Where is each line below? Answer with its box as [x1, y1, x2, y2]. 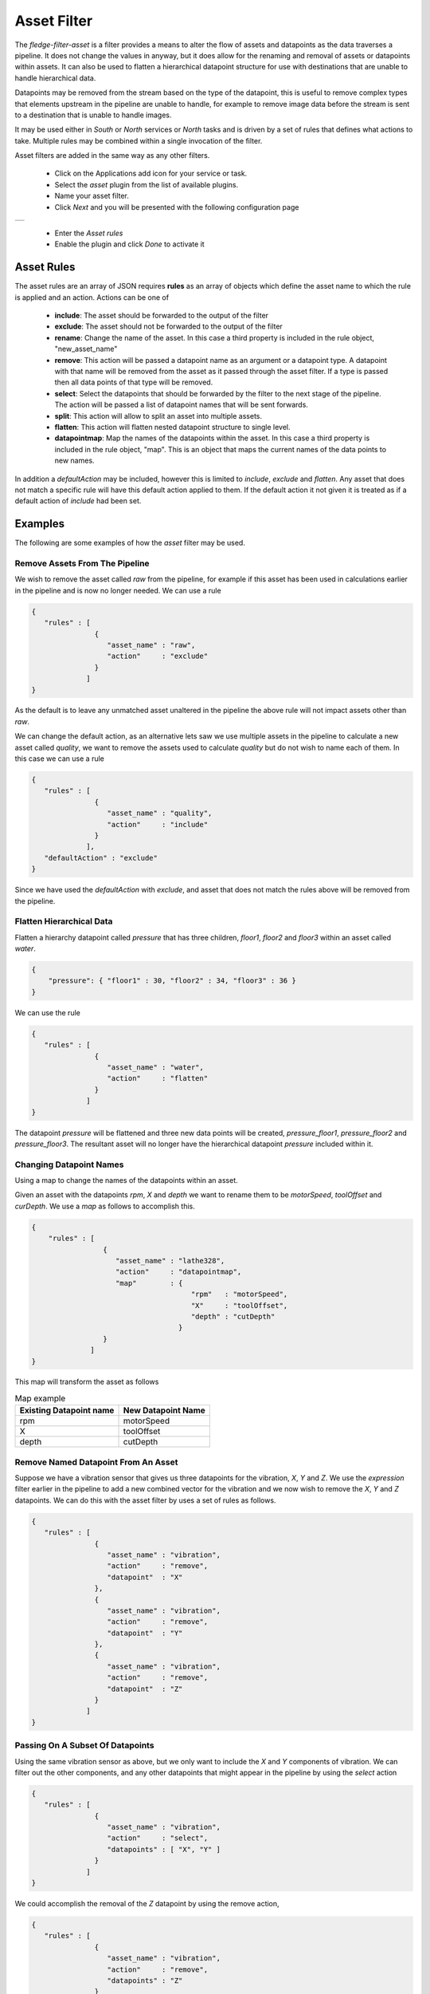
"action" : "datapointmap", [115, 1267, 242, 1276]
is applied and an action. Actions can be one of [14, 292, 170, 302]
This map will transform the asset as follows [14, 1377, 159, 1387]
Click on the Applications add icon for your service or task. [54, 168, 248, 179]
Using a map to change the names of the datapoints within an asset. [14, 1176, 238, 1185]
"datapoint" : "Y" [107, 1628, 183, 1637]
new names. [54, 455, 95, 466]
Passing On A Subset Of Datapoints [14, 1740, 154, 1751]
